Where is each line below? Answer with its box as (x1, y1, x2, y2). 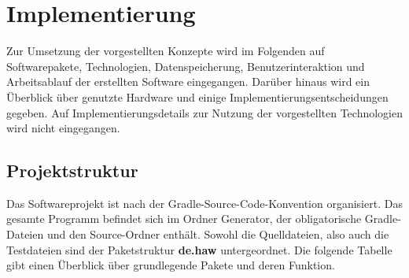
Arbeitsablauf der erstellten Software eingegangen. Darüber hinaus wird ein (6, 73, 370, 90)
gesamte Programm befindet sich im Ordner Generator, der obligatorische (6, 210, 362, 227)
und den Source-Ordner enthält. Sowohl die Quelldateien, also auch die (46, 226, 389, 243)
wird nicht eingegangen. (6, 120, 120, 136)
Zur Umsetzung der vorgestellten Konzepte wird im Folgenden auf (6, 43, 325, 59)
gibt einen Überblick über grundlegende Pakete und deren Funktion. (6, 257, 335, 273)
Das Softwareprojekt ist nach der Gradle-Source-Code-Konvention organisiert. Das (6, 195, 403, 211)
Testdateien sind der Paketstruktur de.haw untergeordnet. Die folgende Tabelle (6, 241, 392, 258)
